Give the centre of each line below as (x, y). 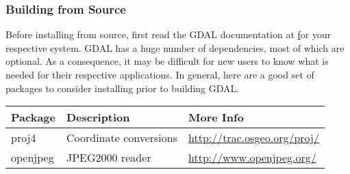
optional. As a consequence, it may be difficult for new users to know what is (167, 61)
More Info (216, 117)
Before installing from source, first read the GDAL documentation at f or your (168, 34)
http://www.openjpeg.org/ (252, 158)
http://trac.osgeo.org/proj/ (254, 138)
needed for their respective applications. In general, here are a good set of (160, 74)
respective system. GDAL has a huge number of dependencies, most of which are (175, 47)
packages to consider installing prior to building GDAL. (123, 88)
